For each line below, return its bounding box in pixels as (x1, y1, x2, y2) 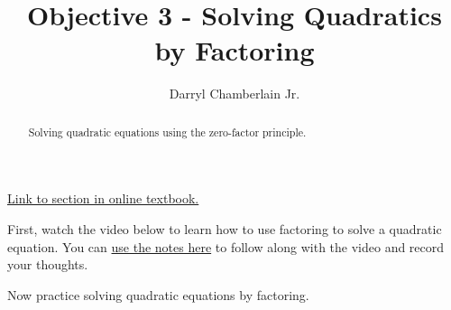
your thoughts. (7, 255, 88, 274)
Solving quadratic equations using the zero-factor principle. (28, 124, 307, 139)
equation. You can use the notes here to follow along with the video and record (7, 237, 445, 256)
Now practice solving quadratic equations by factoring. (7, 285, 309, 304)
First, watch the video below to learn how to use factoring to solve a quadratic (7, 219, 442, 238)
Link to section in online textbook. (7, 189, 199, 208)
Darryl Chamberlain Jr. (169, 84, 300, 103)
